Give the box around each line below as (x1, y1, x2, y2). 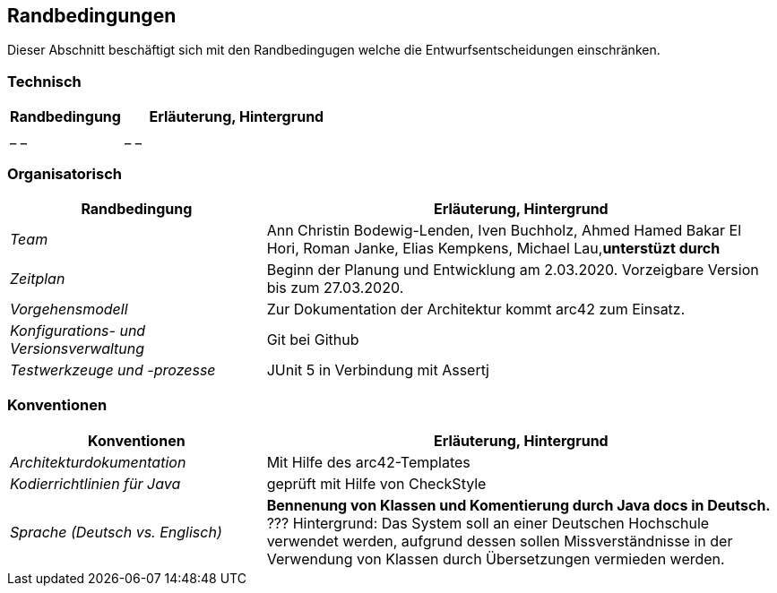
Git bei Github (266, 330, 359, 348)
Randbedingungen (7, 4, 177, 27)
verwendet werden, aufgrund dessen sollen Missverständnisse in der (266, 531, 733, 550)
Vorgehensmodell (10, 299, 128, 318)
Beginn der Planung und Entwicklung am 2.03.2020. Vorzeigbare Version (266, 260, 759, 279)
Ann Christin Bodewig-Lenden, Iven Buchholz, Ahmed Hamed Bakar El (266, 220, 741, 239)
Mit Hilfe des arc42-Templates (266, 452, 471, 471)
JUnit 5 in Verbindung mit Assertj (266, 360, 489, 379)
